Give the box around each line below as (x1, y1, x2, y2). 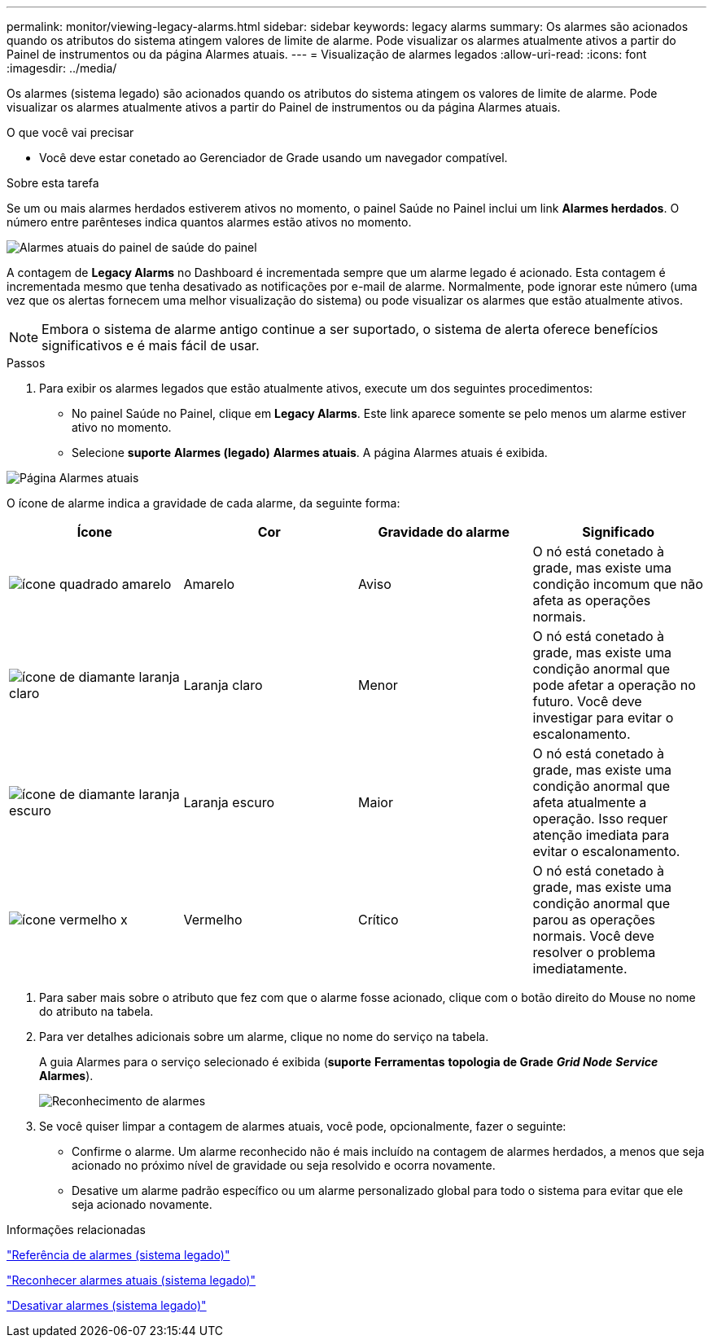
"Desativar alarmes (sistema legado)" (7, 1298, 207, 1312)
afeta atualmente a (532, 794, 647, 810)
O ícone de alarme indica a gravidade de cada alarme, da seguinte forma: (7, 496, 400, 510)
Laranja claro (183, 677, 263, 693)
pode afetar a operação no (532, 677, 696, 693)
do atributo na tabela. (39, 1004, 154, 1018)
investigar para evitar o (532, 709, 674, 726)
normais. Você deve (532, 928, 654, 944)
